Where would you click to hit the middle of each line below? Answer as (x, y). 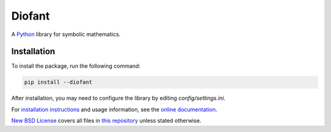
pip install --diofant (58, 82)
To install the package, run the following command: (76, 66)
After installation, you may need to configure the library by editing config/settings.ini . (119, 98)
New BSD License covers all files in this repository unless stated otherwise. (106, 121)
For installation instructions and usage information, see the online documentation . (114, 109)
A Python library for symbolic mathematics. (66, 34)
